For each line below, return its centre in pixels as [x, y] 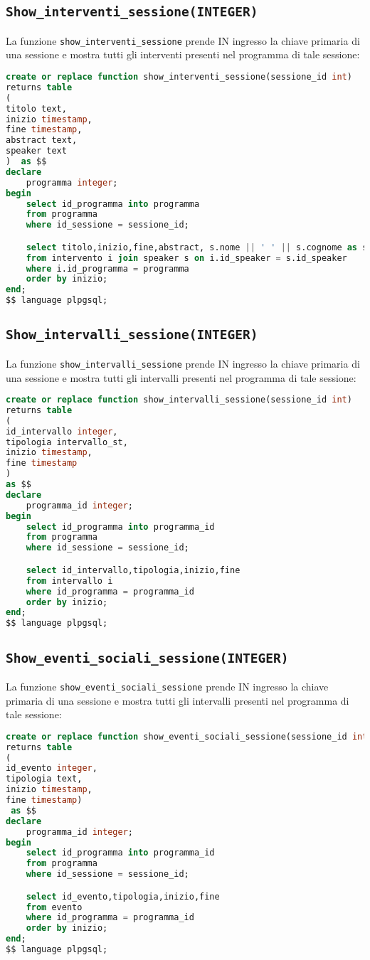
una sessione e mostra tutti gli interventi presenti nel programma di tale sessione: [183, 54]
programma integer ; [72, 182]
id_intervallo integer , [62, 431]
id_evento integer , [52, 768]
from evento [54, 907]
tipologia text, [44, 779]
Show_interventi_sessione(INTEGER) [132, 12]
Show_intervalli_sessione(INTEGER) [132, 335]
